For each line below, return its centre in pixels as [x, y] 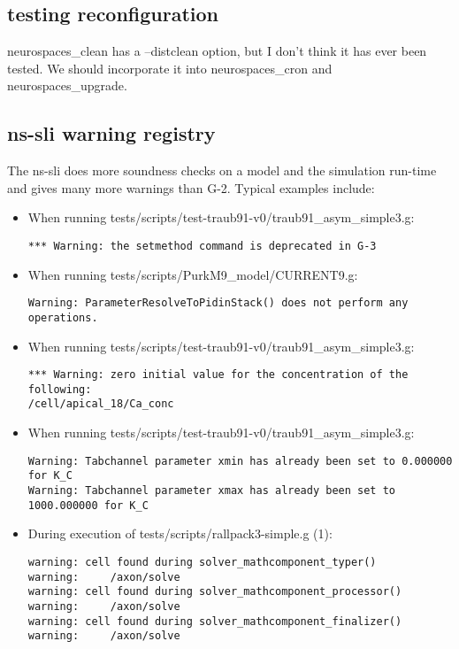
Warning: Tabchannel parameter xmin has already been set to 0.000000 [240, 461]
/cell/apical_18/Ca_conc [101, 404]
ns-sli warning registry [111, 133]
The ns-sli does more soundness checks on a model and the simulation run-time [222, 170]
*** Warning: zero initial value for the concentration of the [218, 375]
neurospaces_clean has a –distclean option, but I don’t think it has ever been [217, 51]
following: [60, 389]
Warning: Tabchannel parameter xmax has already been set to [212, 491]
